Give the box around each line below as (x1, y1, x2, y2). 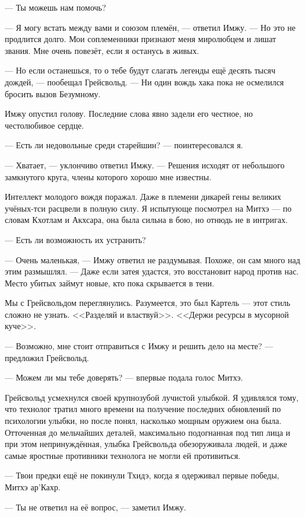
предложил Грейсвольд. (5, 351, 89, 363)
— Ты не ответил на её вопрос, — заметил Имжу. (5, 500, 186, 513)
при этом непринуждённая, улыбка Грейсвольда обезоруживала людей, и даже (5, 438, 287, 450)
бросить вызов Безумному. (5, 87, 101, 100)
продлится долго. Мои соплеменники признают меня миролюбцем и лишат (5, 33, 277, 45)
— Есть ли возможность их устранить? (5, 233, 146, 245)
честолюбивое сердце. (5, 119, 84, 131)
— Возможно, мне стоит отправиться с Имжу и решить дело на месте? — (5, 340, 274, 352)
